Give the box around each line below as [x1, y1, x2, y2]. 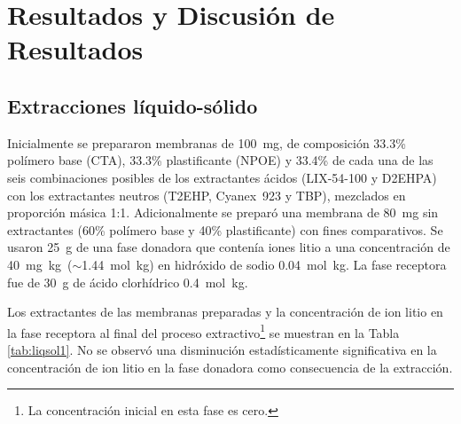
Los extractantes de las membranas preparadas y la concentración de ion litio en [7, 302, 443, 321]
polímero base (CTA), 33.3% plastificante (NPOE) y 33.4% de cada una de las [7, 151, 434, 169]
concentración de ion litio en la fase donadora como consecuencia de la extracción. [7, 357, 453, 376]
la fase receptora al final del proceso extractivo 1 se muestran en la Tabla [7, 320, 400, 342]
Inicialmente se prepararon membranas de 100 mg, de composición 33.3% [7, 133, 406, 152]
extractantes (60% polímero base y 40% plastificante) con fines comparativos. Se [7, 220, 443, 239]
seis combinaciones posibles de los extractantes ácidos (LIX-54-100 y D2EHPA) [7, 168, 437, 186]
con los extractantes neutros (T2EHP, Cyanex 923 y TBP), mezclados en [7, 185, 406, 204]
